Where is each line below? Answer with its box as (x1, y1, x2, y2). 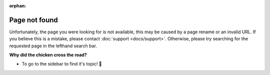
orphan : (9, 3, 26, 8)
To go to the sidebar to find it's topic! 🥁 (21, 61, 102, 67)
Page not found (9, 15, 58, 24)
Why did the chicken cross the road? (9, 52, 87, 58)
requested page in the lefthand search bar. (9, 43, 97, 49)
